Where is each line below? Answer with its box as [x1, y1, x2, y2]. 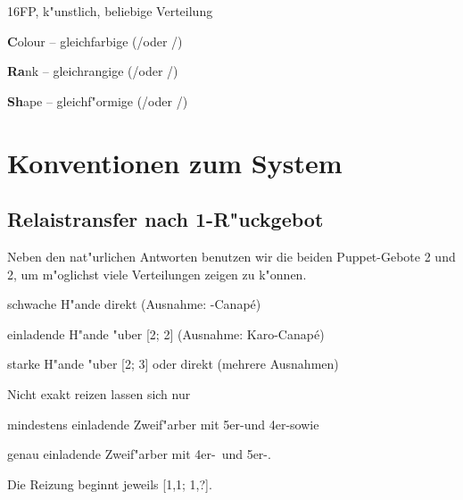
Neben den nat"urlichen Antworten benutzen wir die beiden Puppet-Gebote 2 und [7, 246, 456, 265]
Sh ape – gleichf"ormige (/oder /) [7, 91, 188, 110]
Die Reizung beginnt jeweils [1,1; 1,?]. [7, 474, 212, 493]
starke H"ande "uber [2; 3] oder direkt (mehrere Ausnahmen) [7, 354, 339, 373]
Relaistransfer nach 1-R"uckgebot [7, 205, 324, 233]
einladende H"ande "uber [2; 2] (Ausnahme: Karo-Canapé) [7, 324, 325, 343]
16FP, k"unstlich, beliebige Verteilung [7, 2, 213, 20]
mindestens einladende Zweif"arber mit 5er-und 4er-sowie [7, 414, 319, 433]
